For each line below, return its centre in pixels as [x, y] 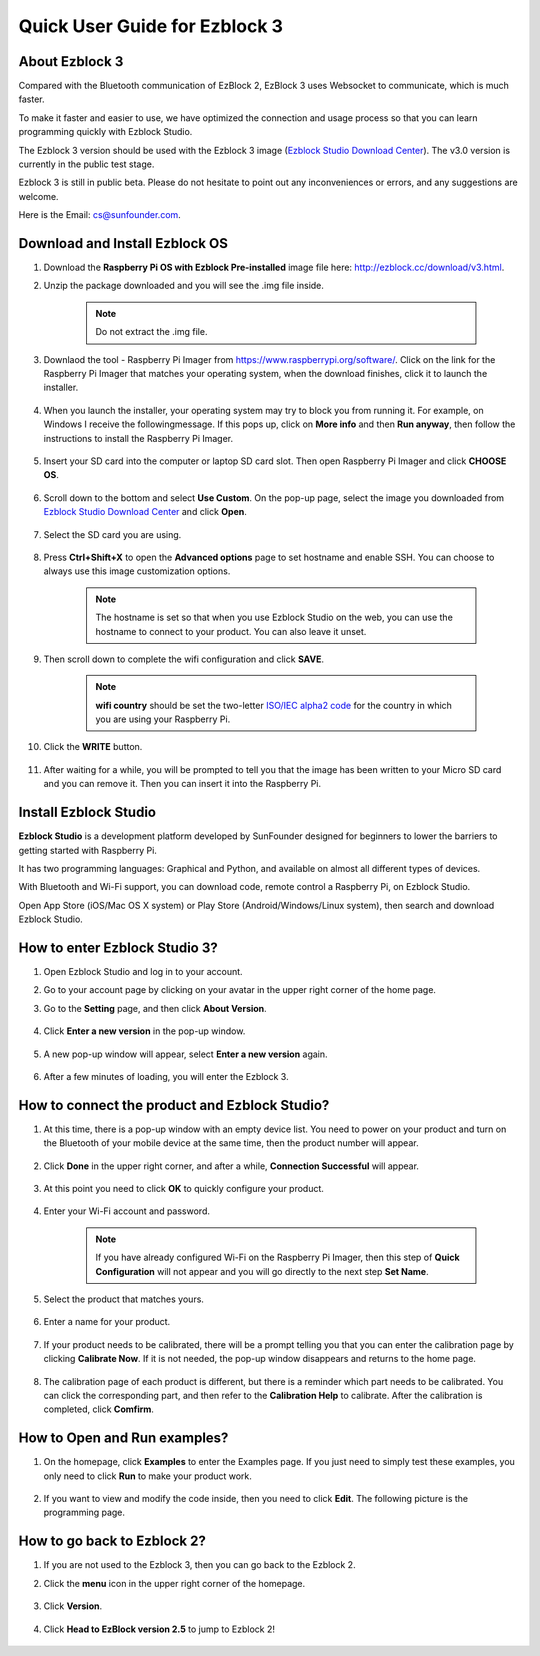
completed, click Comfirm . [99, 1409]
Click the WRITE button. [93, 747]
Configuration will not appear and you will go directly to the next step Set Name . [262, 1271]
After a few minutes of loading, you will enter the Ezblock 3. [166, 1076]
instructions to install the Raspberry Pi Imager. [138, 438]
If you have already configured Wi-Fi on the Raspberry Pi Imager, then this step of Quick [277, 1257]
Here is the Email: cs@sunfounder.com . [100, 215]
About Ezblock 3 [71, 61]
